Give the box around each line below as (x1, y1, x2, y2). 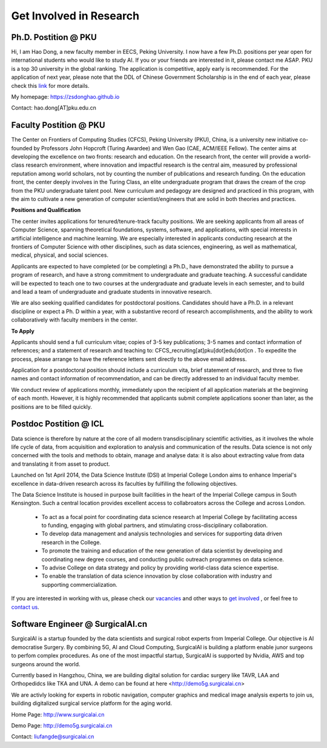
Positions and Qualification (11, 207, 81, 214)
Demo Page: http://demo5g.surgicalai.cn (11, 722, 113, 729)
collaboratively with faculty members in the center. (11, 316, 138, 323)
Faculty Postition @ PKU (11, 120, 105, 130)
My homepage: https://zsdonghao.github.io (11, 93, 120, 101)
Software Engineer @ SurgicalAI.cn (11, 619, 148, 629)
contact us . (11, 603, 39, 611)
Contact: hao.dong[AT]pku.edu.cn (11, 104, 96, 111)
